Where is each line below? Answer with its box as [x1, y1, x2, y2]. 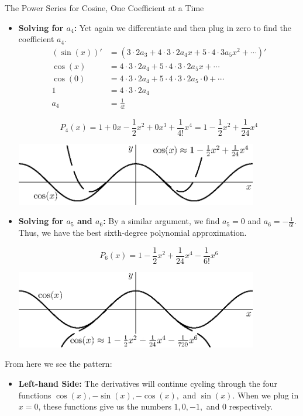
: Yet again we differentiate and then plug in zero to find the [74, 21, 291, 33]
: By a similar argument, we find [103, 215, 220, 227]
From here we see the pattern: [5, 357, 112, 370]
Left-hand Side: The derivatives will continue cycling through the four [18, 377, 277, 389]
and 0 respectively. [206, 400, 273, 412]
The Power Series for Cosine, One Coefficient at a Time [5, 2, 204, 13]
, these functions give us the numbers [38, 400, 171, 412]
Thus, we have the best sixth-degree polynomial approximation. [18, 226, 247, 238]
